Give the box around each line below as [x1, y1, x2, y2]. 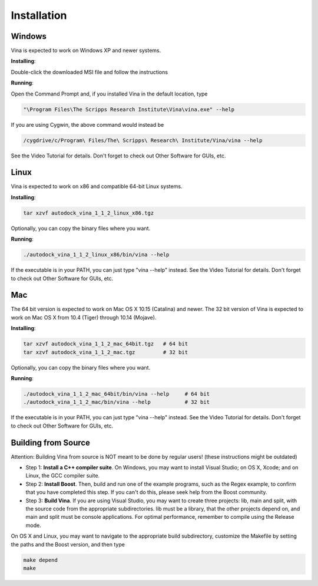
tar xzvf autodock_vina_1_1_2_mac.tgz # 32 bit [23, 348, 188, 355]
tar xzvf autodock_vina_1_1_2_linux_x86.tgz [23, 209, 154, 216]
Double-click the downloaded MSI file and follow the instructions [11, 68, 168, 75]
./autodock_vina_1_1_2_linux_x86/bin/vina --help [23, 251, 170, 258]
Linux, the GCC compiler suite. [25, 472, 100, 479]
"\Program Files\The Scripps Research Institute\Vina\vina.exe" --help [23, 106, 235, 113]
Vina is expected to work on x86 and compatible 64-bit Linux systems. [11, 183, 183, 190]
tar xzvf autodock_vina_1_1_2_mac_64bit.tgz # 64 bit [23, 341, 188, 347]
